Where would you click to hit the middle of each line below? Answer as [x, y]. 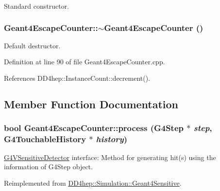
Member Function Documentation [91, 104]
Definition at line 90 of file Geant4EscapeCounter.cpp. [85, 62]
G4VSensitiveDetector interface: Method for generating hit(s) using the [110, 157]
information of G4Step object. [48, 167]
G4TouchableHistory [45, 139]
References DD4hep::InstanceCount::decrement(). [77, 78]
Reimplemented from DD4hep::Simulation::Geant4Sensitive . [93, 183]
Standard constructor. [37, 6]
